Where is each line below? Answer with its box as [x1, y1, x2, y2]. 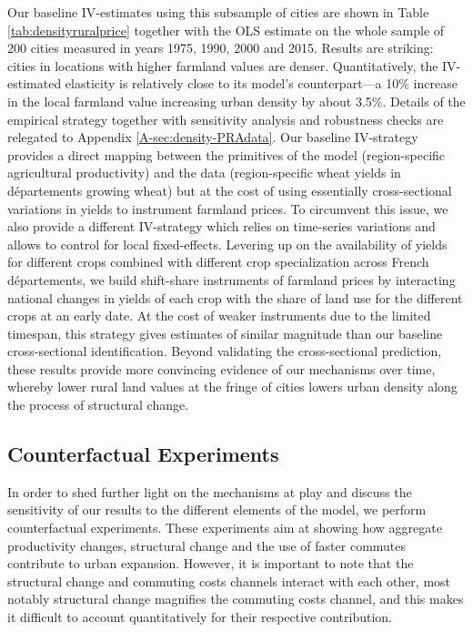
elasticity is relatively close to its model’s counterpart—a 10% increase [65, 74, 458, 93]
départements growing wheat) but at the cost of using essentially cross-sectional [7, 180, 452, 199]
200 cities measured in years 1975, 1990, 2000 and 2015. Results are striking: [7, 38, 434, 57]
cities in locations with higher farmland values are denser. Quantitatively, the [7, 56, 438, 75]
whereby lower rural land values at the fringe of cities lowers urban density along [7, 377, 458, 396]
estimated [7, 74, 62, 93]
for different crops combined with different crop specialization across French [7, 252, 429, 271]
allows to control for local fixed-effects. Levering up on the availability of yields [7, 234, 448, 253]
